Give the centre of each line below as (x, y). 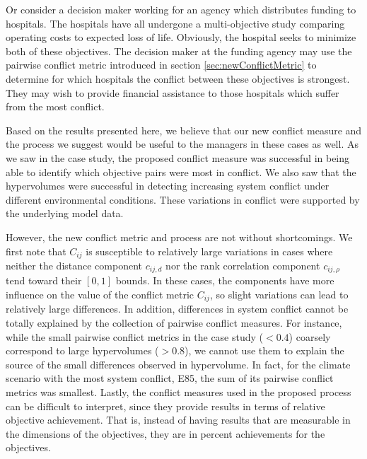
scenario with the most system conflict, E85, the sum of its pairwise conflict (170, 378)
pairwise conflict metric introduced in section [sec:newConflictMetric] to (161, 65)
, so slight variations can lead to (279, 294)
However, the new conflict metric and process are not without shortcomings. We (179, 237)
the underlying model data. (65, 213)
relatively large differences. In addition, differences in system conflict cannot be (177, 309)
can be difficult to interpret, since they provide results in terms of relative (165, 406)
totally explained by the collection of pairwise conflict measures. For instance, (174, 323)
